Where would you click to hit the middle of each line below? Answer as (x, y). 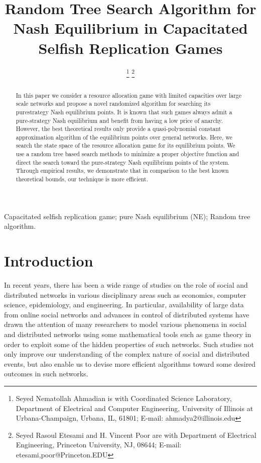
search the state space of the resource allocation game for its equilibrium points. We (125, 145)
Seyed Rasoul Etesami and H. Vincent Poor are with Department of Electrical (136, 435)
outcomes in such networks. (46, 374)
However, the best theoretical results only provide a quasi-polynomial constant (118, 129)
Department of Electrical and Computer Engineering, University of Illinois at (135, 408)
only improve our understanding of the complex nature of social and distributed (127, 354)
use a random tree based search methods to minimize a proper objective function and (127, 154)
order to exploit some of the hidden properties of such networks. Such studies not (129, 344)
